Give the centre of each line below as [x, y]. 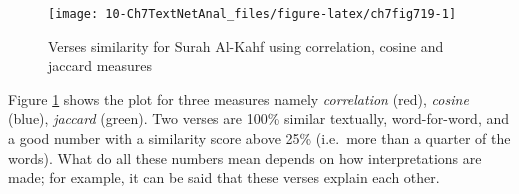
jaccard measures [100, 65]
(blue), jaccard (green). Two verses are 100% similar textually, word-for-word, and [259, 118]
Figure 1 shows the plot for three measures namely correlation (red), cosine [238, 98]
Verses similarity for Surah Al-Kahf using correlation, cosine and [246, 45]
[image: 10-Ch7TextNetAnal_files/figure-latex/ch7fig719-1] [252, 14]
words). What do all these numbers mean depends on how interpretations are [245, 157]
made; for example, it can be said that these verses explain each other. [224, 177]
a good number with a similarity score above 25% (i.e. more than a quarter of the [259, 138]
